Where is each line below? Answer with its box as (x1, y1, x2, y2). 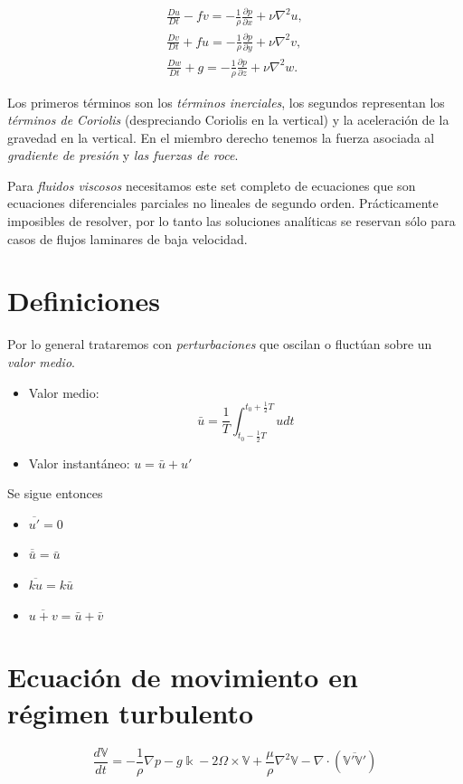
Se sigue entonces (7, 484, 103, 503)
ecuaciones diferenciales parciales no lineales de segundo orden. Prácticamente (7, 194, 439, 213)
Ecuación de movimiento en (7, 658, 358, 695)
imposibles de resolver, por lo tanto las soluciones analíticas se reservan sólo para (7, 212, 456, 231)
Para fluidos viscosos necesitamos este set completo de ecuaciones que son (7, 175, 416, 194)
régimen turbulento (7, 694, 254, 731)
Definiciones (7, 282, 160, 319)
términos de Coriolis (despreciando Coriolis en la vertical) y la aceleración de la (7, 110, 449, 129)
